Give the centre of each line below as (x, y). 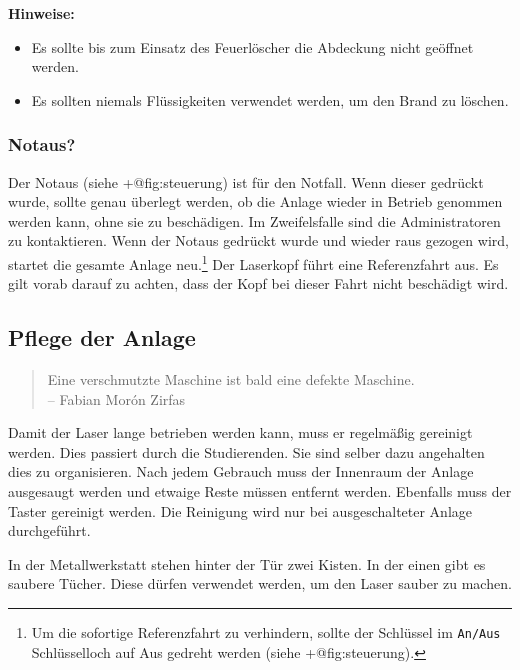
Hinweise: (41, 13)
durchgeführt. (49, 530)
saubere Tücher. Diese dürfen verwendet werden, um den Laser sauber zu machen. (260, 583)
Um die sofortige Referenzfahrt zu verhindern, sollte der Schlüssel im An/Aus (266, 631)
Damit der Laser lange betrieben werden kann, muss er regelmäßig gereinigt (240, 432)
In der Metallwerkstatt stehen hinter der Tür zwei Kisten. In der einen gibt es (247, 563)
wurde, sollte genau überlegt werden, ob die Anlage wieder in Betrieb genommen (255, 201)
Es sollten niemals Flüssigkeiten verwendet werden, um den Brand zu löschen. (270, 99)
